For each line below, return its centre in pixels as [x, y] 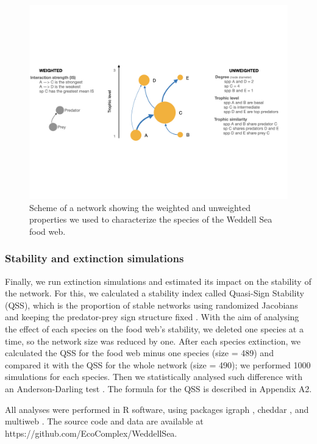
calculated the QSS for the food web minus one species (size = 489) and [139, 353]
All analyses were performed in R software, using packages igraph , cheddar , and [157, 409]
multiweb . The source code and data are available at [104, 421]
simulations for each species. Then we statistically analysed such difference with [154, 377]
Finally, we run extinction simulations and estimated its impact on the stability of [158, 281]
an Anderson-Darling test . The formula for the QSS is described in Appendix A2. [158, 388]
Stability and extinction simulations [94, 258]
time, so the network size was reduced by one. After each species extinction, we [153, 341]
